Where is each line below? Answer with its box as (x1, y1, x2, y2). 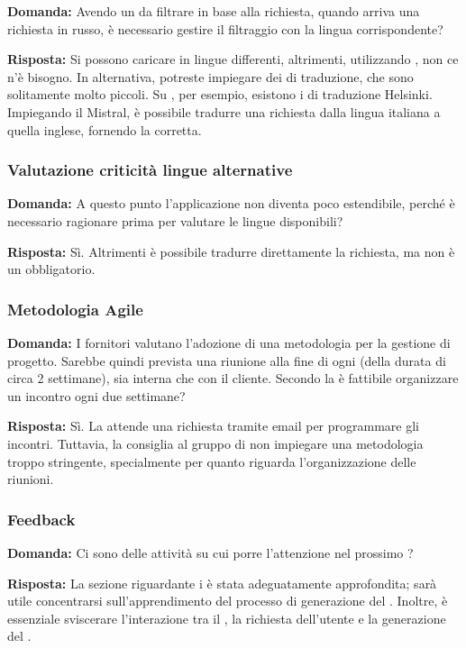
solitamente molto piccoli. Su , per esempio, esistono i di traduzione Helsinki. (7, 85, 433, 104)
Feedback (7, 507, 76, 530)
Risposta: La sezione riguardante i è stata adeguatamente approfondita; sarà (7, 573, 437, 592)
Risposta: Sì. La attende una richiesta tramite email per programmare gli (7, 416, 419, 435)
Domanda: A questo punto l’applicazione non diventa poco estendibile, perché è (7, 194, 455, 213)
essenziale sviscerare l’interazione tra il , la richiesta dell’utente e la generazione (7, 608, 446, 627)
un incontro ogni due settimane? (7, 386, 186, 405)
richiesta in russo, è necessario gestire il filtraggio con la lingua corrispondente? (7, 19, 443, 38)
